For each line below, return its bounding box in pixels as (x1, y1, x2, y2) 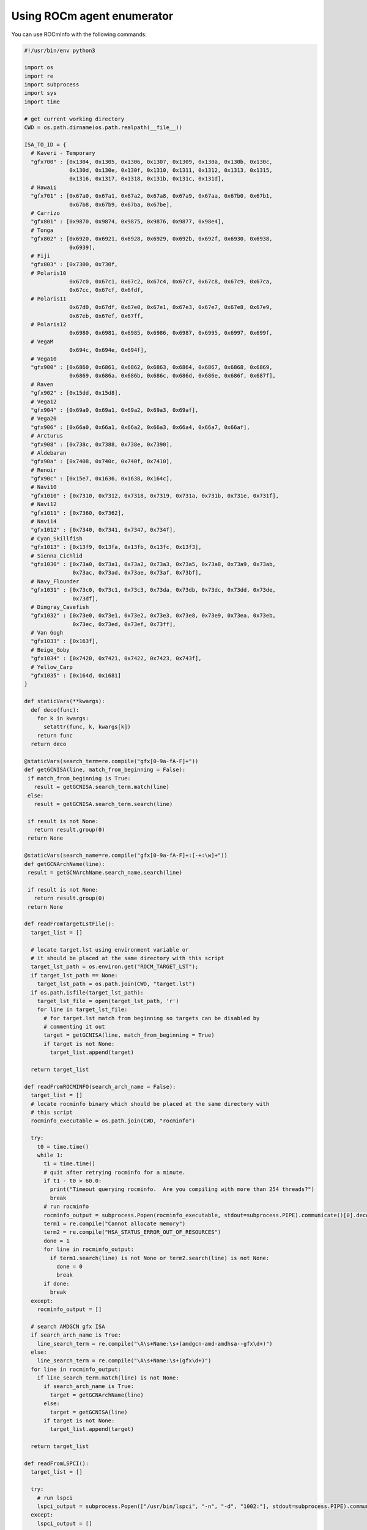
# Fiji (31, 252, 51, 259)
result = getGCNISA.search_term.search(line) (34, 800, 173, 807)
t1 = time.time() (43, 1160, 96, 1167)
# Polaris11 (31, 295, 67, 302)
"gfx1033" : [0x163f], (31, 638, 99, 645)
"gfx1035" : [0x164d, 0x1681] (31, 672, 122, 679)
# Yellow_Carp (31, 663, 73, 670)
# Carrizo (31, 209, 61, 217)
